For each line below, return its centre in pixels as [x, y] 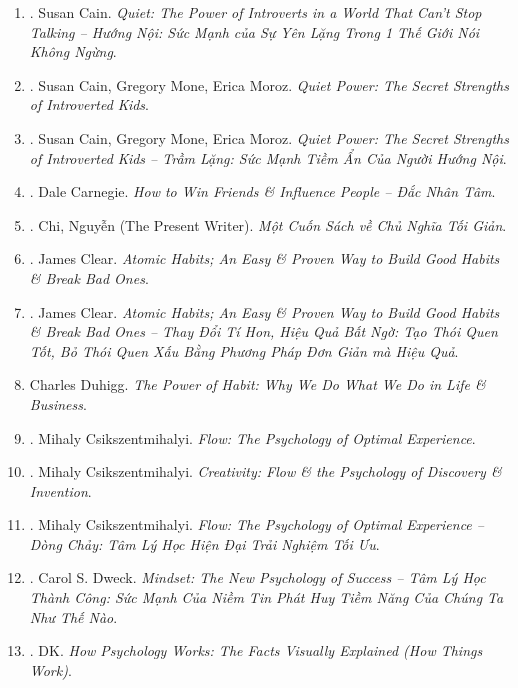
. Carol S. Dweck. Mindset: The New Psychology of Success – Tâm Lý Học [257, 577]
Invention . [60, 490]
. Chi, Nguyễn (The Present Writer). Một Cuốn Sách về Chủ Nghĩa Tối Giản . [268, 224]
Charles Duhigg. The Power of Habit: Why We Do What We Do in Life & [257, 384]
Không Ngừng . [73, 51]
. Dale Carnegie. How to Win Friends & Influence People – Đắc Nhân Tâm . [262, 191]
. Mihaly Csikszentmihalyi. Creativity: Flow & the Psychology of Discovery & [265, 471]
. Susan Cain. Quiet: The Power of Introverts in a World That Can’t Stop [255, 12]
